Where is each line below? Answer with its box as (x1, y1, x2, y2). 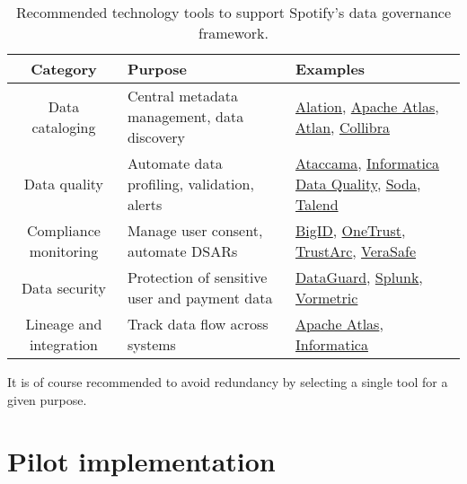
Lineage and (25, 313, 102, 334)
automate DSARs (127, 241, 238, 261)
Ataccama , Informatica (295, 153, 440, 173)
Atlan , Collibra (295, 116, 390, 137)
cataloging (31, 116, 96, 137)
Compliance (27, 220, 101, 241)
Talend (295, 194, 339, 215)
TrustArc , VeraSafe (295, 241, 417, 261)
